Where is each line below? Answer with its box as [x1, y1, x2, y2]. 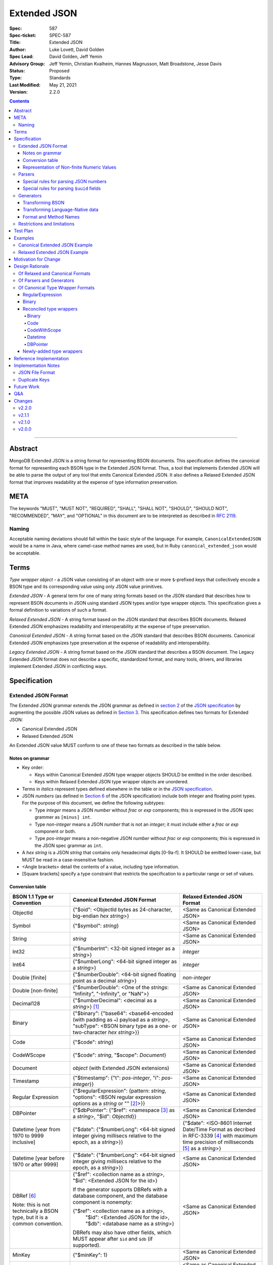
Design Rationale [14, 263, 49, 269]
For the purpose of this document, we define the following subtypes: [22, 800, 165, 806]
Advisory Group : [9, 61, 45, 67]
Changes [14, 398, 33, 404]
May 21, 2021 [49, 81, 77, 88]
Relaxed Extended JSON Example [18, 249, 88, 255]
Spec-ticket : [9, 32, 36, 38]
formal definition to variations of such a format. [9, 607, 108, 613]
